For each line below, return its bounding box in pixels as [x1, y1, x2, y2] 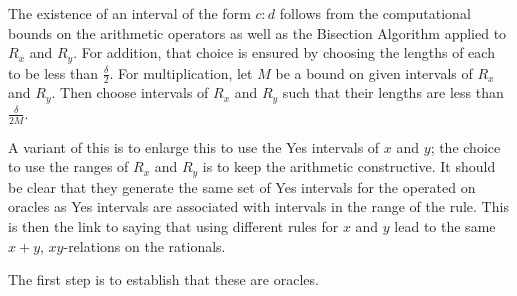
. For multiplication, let [109, 62, 253, 83]
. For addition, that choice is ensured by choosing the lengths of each [73, 42, 495, 63]
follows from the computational [279, 3, 471, 23]
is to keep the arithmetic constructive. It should [202, 156, 496, 177]
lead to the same [394, 215, 496, 236]
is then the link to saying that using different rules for [8, 215, 339, 236]
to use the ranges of [8, 156, 129, 177]
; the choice [430, 136, 501, 157]
